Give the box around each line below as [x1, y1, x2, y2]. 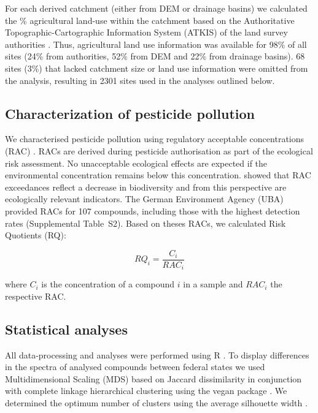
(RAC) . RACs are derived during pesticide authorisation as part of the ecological [5, 144, 313, 157]
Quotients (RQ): [5, 229, 66, 241]
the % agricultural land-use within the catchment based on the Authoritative [5, 13, 295, 26]
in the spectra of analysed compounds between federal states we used [5, 360, 265, 373]
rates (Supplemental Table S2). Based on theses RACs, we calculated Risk [5, 216, 286, 229]
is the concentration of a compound [41, 278, 175, 290]
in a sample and [183, 278, 243, 290]
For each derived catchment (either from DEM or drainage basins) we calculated [5, 2, 308, 14]
